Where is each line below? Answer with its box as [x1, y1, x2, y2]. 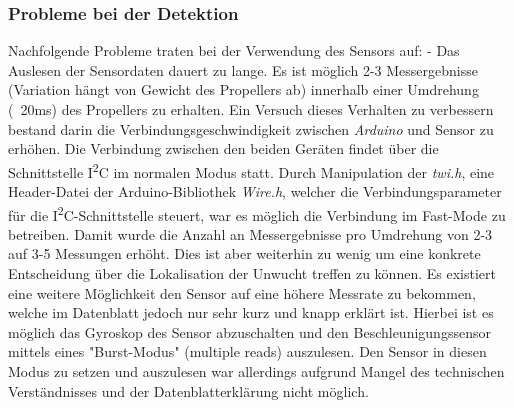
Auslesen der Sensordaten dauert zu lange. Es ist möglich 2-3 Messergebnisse [8, 59, 478, 80]
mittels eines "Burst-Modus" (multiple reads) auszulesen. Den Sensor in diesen [8, 341, 487, 362]
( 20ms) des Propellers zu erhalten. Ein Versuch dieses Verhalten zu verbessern [8, 99, 494, 119]
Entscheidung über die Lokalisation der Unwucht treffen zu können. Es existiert [8, 263, 496, 284]
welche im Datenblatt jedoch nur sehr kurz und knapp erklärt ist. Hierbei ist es [8, 302, 494, 323]
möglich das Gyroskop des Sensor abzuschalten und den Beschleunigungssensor [8, 321, 491, 342]
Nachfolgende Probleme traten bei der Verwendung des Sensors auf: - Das [8, 40, 460, 61]
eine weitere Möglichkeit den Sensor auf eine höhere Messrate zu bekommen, [8, 282, 476, 303]
